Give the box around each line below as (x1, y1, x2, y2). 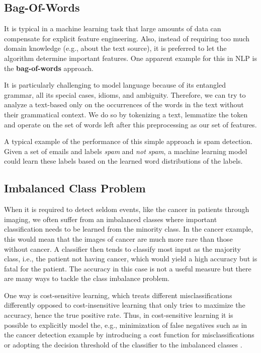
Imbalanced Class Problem (4, 180, 146, 196)
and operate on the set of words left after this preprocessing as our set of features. (4, 119, 257, 129)
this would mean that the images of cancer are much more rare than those (4, 233, 233, 244)
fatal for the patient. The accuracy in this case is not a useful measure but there (4, 263, 251, 273)
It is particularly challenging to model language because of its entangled (4, 80, 226, 90)
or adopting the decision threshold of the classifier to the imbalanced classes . (4, 339, 242, 349)
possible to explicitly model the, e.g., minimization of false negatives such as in (4, 319, 247, 330)
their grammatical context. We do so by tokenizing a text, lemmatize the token (4, 109, 248, 119)
